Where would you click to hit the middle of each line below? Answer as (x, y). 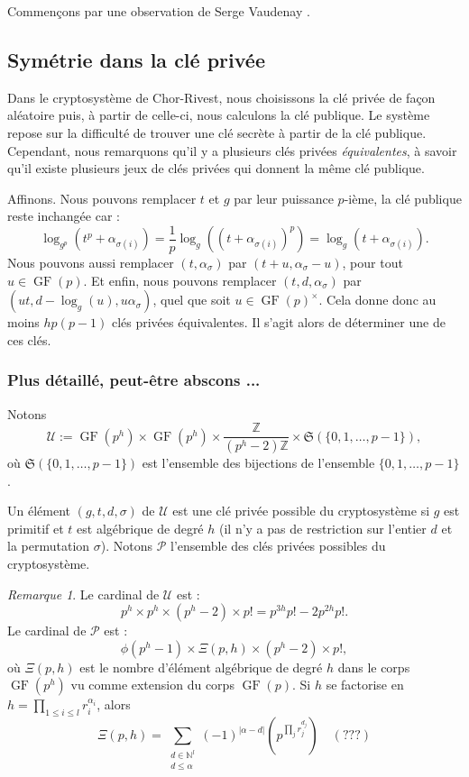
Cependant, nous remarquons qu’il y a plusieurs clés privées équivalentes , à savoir (232, 150)
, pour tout (372, 263)
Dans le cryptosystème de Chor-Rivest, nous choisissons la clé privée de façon (221, 97)
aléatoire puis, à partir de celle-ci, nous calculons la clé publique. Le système (219, 115)
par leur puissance (284, 198)
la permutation (49, 546)
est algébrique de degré (140, 528)
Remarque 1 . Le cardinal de (83, 594)
